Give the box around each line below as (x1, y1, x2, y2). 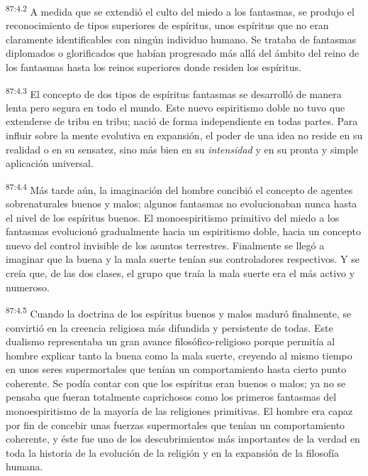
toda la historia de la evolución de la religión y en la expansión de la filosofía (6, 445, 340, 460)
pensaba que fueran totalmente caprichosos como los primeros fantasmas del (6, 389, 337, 404)
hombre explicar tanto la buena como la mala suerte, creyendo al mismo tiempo (6, 347, 352, 362)
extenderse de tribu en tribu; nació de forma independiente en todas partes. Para (6, 114, 358, 129)
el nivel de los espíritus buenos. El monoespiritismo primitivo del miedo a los (6, 210, 340, 225)
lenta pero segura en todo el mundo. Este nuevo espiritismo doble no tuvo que (6, 99, 345, 114)
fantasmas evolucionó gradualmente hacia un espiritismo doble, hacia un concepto (6, 224, 361, 239)
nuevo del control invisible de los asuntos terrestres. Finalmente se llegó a (6, 237, 325, 252)
